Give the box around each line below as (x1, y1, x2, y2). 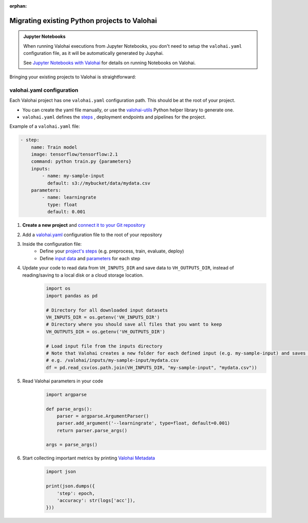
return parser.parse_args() (56, 428, 128, 433)
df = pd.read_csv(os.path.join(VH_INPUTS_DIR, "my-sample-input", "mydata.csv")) (46, 364, 258, 371)
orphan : (9, 3, 27, 9)
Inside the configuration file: (22, 241, 82, 247)
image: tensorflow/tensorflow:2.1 (31, 151, 118, 158)
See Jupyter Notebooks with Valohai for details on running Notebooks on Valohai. (23, 60, 196, 66)
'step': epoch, (56, 490, 95, 496)
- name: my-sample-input (42, 173, 105, 179)
